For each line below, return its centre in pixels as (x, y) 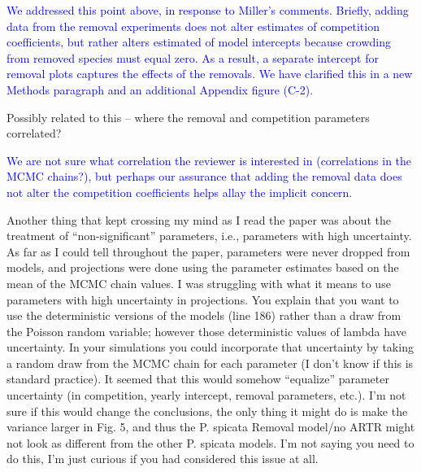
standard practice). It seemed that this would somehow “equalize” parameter (198, 379)
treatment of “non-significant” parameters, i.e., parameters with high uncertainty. (209, 236)
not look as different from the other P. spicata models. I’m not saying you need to (210, 442)
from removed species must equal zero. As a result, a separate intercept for (193, 57)
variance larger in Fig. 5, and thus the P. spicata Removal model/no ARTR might (211, 427)
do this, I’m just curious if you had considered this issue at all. (163, 459)
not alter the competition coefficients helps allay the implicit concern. (180, 192)
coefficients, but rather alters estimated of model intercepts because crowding (199, 42)
